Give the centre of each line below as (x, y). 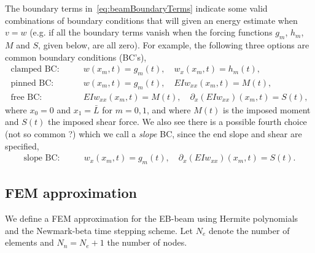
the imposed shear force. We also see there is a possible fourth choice (177, 122)
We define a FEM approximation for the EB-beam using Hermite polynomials (152, 218)
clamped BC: (35, 70)
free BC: (26, 97)
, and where (169, 109)
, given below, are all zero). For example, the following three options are (174, 44)
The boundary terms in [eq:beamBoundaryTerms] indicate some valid (136, 8)
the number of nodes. (147, 242)
